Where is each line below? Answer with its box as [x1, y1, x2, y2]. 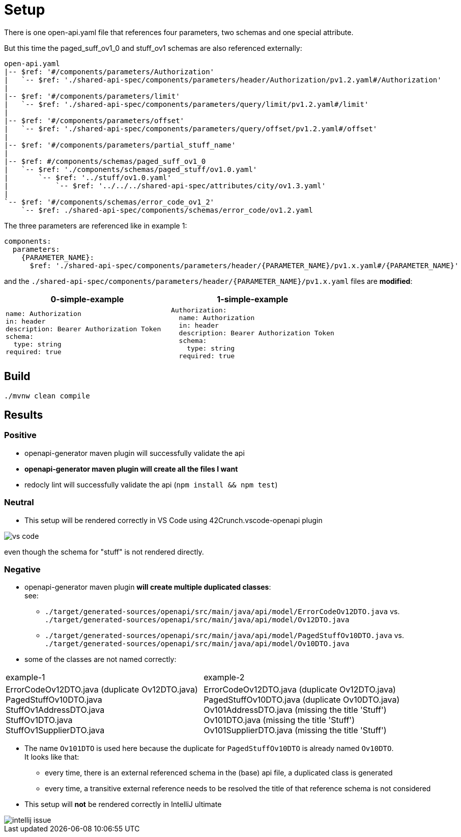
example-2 [204, 672, 245, 683]
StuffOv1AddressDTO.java [6, 705, 105, 715]
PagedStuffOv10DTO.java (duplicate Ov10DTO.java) [204, 695, 400, 705]
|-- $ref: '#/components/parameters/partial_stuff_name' [4, 140, 236, 149]
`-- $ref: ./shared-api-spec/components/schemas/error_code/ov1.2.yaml [21, 206, 313, 214]
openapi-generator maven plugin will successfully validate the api [24, 448, 245, 457]
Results [4, 409, 43, 422]
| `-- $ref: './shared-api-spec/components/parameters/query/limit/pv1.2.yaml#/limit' [4, 100, 369, 108]
